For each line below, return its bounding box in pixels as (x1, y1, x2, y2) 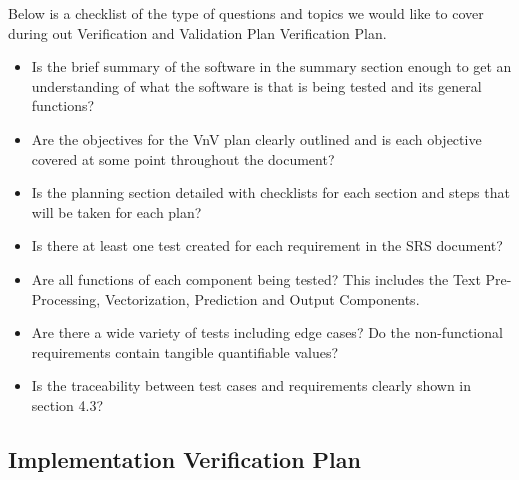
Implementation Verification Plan (8, 443, 361, 474)
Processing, (31, 288, 101, 309)
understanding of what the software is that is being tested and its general (31, 75, 482, 96)
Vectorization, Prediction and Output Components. (104, 288, 420, 309)
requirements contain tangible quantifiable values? (31, 341, 339, 362)
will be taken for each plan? (31, 201, 202, 222)
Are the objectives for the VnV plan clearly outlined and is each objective (31, 128, 482, 149)
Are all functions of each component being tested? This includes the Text (31, 268, 481, 289)
